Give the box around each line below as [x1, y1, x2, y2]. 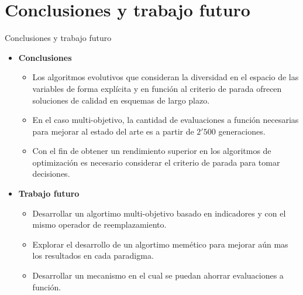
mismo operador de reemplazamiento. [32, 218, 167, 231]
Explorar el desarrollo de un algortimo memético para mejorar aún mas [32, 238, 288, 250]
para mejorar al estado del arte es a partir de [32, 125, 194, 137]
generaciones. [218, 125, 266, 137]
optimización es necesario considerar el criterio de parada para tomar [32, 156, 280, 168]
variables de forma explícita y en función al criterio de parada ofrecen [32, 82, 282, 94]
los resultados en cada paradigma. [32, 249, 154, 262]
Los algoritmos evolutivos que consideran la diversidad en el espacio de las [32, 71, 299, 83]
